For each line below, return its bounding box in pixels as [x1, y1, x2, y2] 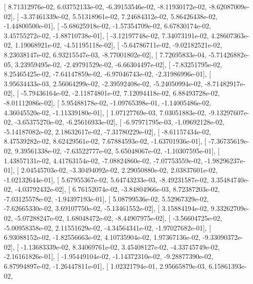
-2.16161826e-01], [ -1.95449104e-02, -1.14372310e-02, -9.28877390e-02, [4, 251, 213, 261]
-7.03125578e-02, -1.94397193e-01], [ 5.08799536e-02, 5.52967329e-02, [4, 193, 209, 204]
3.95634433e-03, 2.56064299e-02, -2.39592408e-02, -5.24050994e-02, [4, 78, 203, 88]
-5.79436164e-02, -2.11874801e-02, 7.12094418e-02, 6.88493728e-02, [21, 88, 220, 98]
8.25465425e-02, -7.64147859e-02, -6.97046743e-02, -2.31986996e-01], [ [4, 69, 211, 79]
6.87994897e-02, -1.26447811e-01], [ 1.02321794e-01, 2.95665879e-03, [4, 261, 207, 271]
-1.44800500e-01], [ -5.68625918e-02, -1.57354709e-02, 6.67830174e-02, [4, 21, 211, 31]
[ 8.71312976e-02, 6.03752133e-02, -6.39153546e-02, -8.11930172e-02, [4, 1, 207, 11]
